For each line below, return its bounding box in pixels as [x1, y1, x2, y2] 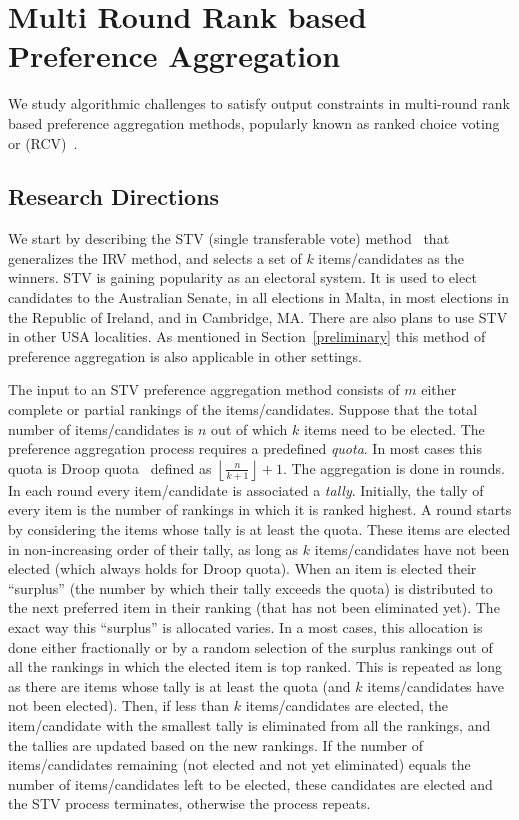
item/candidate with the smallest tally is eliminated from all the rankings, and [8, 714, 491, 735]
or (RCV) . [8, 132, 78, 153]
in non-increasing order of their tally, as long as [8, 538, 299, 559]
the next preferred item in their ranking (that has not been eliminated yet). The [8, 597, 500, 618]
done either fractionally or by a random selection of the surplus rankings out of [8, 636, 493, 657]
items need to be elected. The [303, 418, 485, 439]
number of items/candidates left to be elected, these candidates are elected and [8, 773, 493, 794]
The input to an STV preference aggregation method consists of [8, 379, 400, 400]
